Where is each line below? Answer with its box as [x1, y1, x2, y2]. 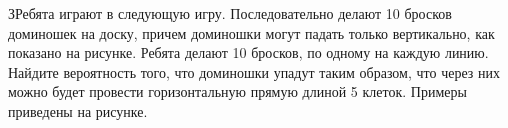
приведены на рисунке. [8, 100, 148, 121]
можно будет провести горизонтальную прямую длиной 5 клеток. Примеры [8, 81, 467, 102]
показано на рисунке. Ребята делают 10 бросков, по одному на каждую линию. [8, 42, 489, 63]
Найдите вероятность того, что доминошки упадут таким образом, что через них [8, 61, 500, 82]
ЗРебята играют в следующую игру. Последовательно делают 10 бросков [8, 3, 452, 23]
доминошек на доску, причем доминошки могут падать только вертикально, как [8, 22, 495, 43]
